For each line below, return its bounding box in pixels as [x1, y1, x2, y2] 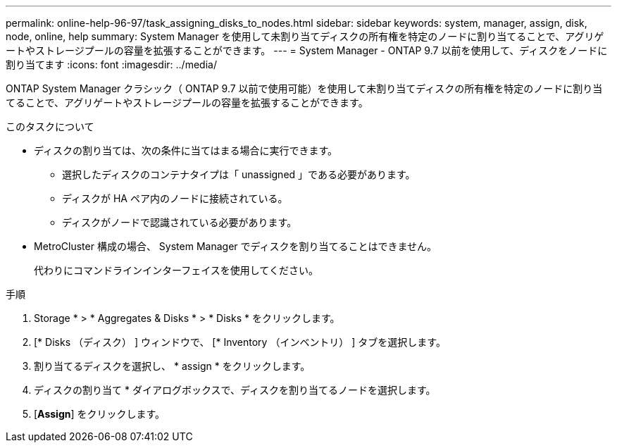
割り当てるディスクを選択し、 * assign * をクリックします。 [34, 360, 311, 372]
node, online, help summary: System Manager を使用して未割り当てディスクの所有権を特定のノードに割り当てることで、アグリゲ [6, 30, 604, 42]
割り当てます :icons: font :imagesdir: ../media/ [6, 58, 217, 70]
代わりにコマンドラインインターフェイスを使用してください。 [34, 264, 318, 276]
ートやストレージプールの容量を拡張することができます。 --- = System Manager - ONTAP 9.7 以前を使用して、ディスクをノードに [6, 44, 608, 56]
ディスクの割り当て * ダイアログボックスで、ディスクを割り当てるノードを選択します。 [34, 384, 436, 396]
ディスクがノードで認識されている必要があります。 [62, 216, 297, 228]
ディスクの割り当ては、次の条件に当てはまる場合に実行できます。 [34, 144, 338, 156]
